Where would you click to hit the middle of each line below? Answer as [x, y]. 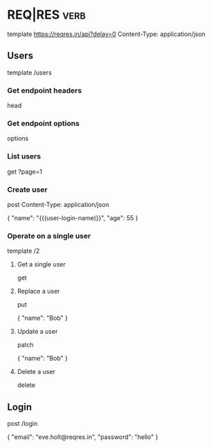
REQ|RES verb [47, 15]
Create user [27, 189]
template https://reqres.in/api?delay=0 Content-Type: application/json [106, 34]
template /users [29, 72]
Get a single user [41, 265]
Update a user [37, 332]
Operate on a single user [49, 235]
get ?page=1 [25, 171]
